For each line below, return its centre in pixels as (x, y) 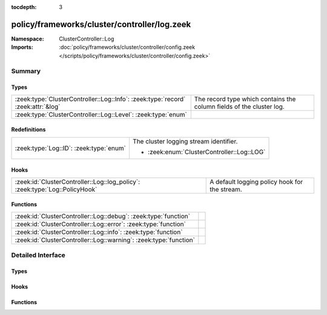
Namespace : (28, 39)
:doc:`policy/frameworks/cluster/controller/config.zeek (127, 47)
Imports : (22, 47)
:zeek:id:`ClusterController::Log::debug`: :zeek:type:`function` (103, 216)
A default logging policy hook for (256, 181)
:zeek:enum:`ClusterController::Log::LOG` (206, 152)
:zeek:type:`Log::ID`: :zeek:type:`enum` (71, 148)
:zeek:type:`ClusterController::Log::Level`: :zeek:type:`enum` (101, 114)
